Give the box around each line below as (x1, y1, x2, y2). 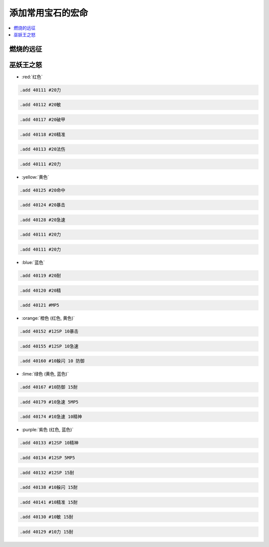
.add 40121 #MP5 (19, 302, 60, 308)
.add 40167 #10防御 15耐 (19, 384, 78, 390)
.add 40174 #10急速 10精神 (19, 414, 82, 419)
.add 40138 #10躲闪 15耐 (19, 485, 78, 490)
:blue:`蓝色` (21, 260, 45, 265)
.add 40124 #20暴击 (19, 202, 66, 208)
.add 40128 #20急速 (19, 217, 66, 223)
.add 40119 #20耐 (19, 273, 61, 278)
